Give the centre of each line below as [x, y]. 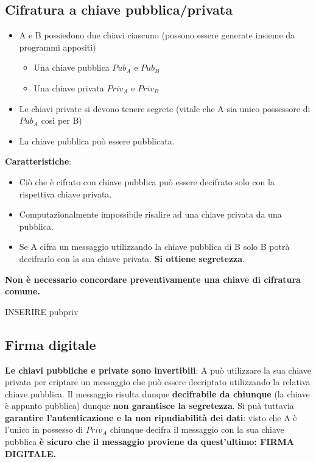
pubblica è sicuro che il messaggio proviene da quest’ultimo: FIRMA [149, 442]
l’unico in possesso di [44, 429]
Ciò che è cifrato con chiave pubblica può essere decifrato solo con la [147, 181]
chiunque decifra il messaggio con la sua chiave [197, 429]
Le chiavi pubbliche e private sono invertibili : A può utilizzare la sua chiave [158, 370]
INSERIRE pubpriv [42, 311]
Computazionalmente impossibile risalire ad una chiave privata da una [150, 214]
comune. [23, 291]
